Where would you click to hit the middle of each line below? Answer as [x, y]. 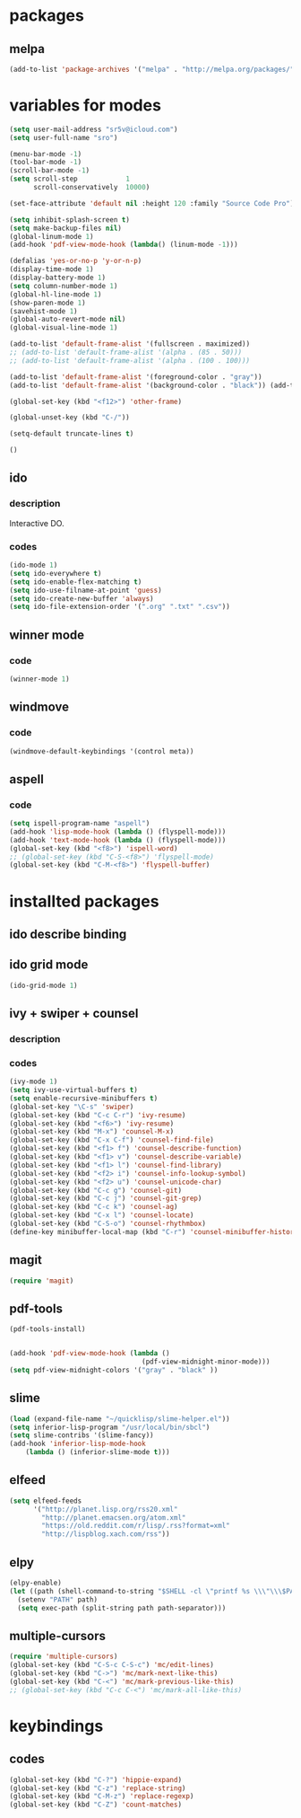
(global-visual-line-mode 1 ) [64, 328]
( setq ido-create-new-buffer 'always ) [82, 598]
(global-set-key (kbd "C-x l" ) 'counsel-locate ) [102, 1215]
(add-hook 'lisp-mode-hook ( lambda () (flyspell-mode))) [118, 832]
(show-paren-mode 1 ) [48, 303]
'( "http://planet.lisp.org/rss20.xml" [105, 1509]
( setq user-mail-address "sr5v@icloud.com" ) [94, 129]
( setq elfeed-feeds [46, 1501]
